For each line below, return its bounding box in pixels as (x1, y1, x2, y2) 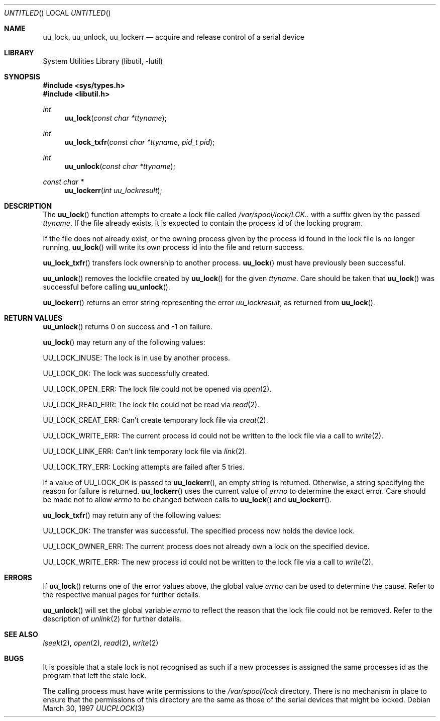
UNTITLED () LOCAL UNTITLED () (4, 9, 111, 17)
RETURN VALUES (4, 314, 63, 322)
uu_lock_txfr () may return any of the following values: (43, 511, 222, 519)
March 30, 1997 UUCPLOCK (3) (43, 704, 145, 712)
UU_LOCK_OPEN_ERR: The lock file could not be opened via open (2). (43, 385, 272, 393)
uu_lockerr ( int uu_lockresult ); (64, 186, 162, 195)
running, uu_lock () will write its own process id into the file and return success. (43, 243, 304, 251)
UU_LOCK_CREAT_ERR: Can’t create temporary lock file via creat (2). (43, 416, 268, 424)
